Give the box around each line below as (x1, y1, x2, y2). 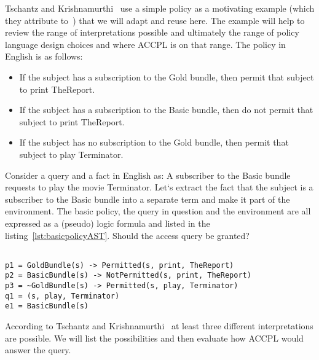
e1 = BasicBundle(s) (5, 302, 89, 311)
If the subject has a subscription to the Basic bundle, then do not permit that (19, 103, 313, 116)
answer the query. (5, 343, 71, 356)
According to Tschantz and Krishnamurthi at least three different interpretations (5, 319, 313, 332)
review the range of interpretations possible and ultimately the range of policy (5, 26, 299, 39)
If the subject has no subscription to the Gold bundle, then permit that (19, 136, 289, 149)
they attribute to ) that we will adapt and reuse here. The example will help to (5, 14, 305, 26)
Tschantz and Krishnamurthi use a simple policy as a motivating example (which (5, 2, 315, 14)
